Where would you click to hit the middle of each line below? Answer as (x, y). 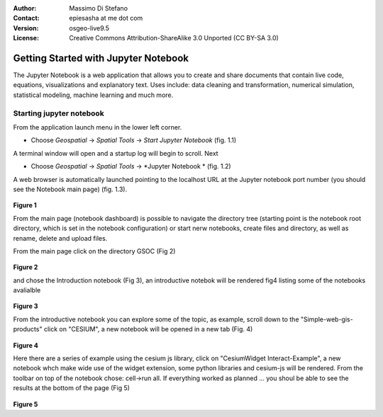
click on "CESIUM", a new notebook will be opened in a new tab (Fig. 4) (148, 329)
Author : (25, 8)
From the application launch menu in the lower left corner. (98, 127)
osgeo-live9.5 (89, 28)
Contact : (27, 18)
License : (26, 38)
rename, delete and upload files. (60, 238)
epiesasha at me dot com (106, 18)
